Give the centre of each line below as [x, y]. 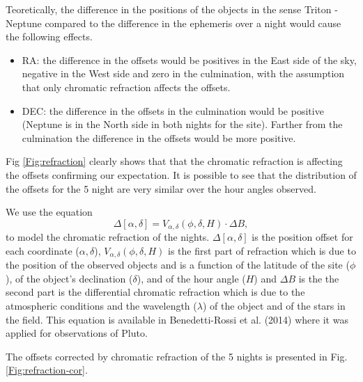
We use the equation [49, 212]
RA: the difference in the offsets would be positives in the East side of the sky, [189, 59]
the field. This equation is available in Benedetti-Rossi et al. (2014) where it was [177, 319]
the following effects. [49, 37]
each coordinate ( [43, 250]
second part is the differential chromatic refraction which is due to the [155, 292]
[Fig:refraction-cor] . [47, 370]
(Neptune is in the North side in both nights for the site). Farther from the [182, 124]
